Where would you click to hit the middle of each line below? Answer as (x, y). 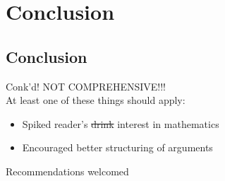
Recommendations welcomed (67, 171)
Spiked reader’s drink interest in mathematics (121, 123)
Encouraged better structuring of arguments (117, 147)
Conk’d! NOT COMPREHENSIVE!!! (86, 86)
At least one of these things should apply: (96, 100)
